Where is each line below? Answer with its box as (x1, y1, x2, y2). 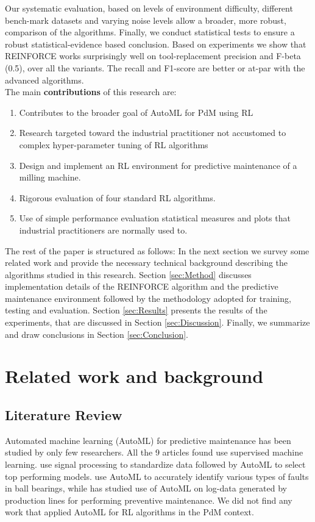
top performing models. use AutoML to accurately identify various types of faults (5, 470, 309, 482)
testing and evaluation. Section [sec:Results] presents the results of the (5, 304, 267, 316)
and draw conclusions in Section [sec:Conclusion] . (5, 327, 188, 340)
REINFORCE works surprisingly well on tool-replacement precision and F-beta (5, 49, 301, 62)
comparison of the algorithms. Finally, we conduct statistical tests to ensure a (5, 26, 295, 38)
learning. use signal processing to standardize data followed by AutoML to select (5, 458, 306, 471)
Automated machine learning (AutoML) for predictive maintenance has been (5, 434, 291, 446)
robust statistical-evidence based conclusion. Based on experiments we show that (5, 37, 306, 50)
